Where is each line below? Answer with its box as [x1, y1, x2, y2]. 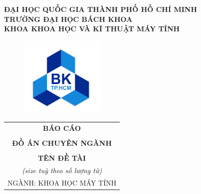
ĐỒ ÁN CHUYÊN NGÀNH [12, 137, 112, 148]
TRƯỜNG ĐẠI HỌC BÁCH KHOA [4, 13, 133, 24]
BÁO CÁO [43, 122, 81, 133]
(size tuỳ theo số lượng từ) [22, 165, 102, 175]
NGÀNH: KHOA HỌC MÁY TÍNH [7, 177, 117, 188]
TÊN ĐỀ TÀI [38, 152, 86, 163]
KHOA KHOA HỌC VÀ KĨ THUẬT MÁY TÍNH [4, 23, 180, 34]
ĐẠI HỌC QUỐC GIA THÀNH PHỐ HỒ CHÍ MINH [4, 4, 198, 14]
